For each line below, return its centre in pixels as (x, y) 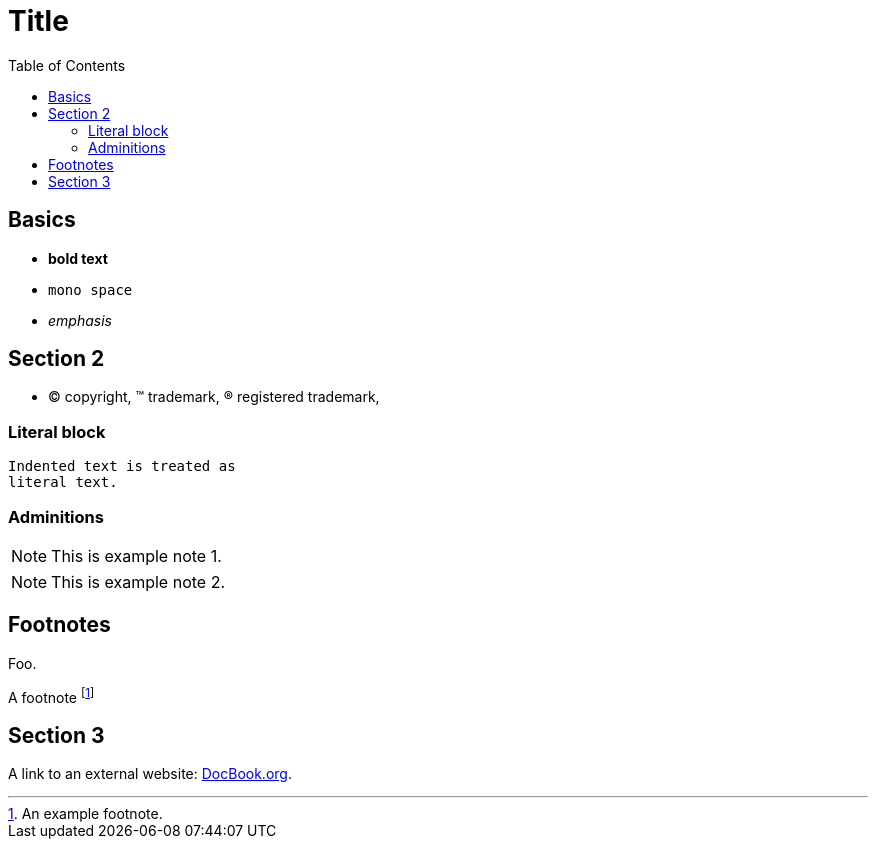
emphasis (80, 320)
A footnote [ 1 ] (51, 695)
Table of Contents (67, 65)
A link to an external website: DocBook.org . (150, 774)
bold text (78, 258)
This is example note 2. (138, 581)
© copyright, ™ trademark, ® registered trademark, (214, 397)
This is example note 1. (136, 555)
